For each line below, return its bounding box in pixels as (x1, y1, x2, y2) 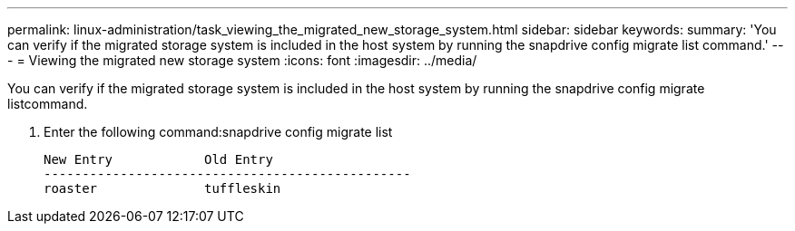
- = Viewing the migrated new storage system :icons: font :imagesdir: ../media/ (7, 53, 477, 68)
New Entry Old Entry (44, 152, 273, 167)
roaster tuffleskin (44, 181, 281, 196)
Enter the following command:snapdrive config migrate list (44, 124, 393, 140)
